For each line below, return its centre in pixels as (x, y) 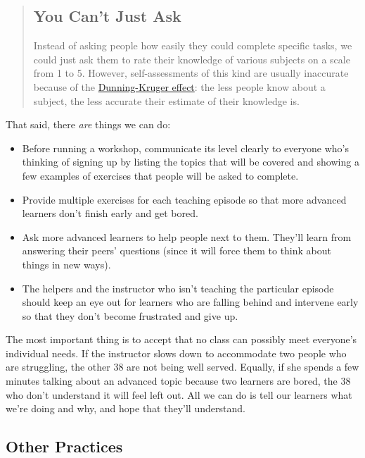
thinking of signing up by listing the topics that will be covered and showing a (191, 162)
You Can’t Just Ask (107, 16)
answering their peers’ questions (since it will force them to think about (177, 250)
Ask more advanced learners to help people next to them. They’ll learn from (187, 236)
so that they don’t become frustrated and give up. (130, 315)
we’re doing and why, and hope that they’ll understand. (126, 408)
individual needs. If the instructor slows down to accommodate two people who (176, 353)
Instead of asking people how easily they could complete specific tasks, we (193, 45)
